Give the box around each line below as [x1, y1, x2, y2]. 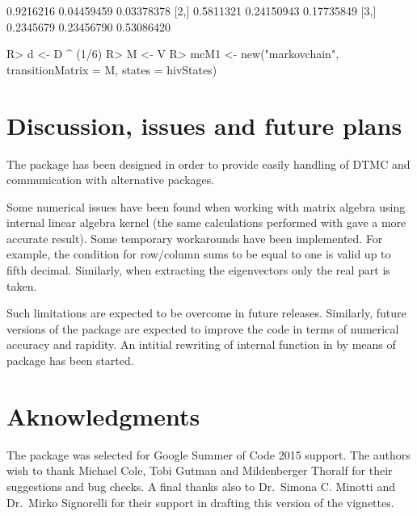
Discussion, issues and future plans [6, 108, 402, 141]
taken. [6, 277, 37, 294]
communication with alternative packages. [6, 171, 215, 188]
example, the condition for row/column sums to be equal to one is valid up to [6, 245, 391, 262]
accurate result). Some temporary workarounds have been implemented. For [6, 229, 383, 246]
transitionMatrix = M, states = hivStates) [6, 61, 217, 78]
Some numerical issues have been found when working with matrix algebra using [6, 198, 406, 215]
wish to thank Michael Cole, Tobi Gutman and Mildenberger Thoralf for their [6, 462, 393, 479]
